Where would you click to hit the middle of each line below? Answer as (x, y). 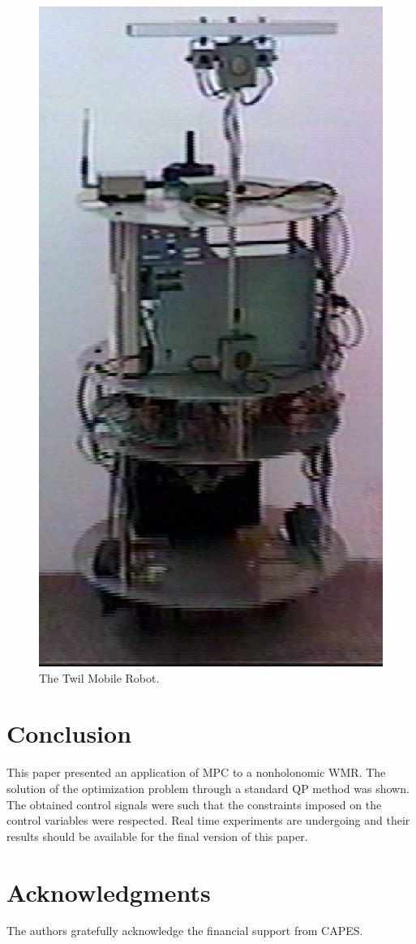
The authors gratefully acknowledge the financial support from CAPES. (185, 931)
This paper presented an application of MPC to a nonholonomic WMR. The (196, 772)
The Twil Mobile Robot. (99, 677)
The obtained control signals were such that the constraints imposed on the (194, 804)
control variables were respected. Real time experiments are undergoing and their (208, 820)
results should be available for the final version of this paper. (157, 836)
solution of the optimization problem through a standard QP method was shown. (208, 788)
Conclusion (69, 733)
